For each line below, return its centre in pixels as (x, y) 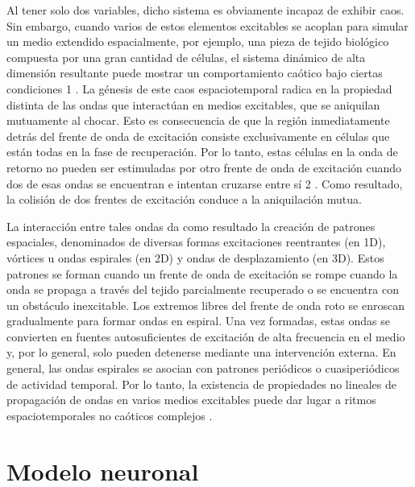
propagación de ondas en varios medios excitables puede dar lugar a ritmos (191, 400)
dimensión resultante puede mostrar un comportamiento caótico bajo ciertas (195, 73)
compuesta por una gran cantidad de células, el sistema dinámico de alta (186, 57)
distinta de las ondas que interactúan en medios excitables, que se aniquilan (193, 104)
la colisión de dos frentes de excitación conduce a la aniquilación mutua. (184, 199)
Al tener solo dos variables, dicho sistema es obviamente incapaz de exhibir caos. (205, 10)
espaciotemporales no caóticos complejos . (110, 415)
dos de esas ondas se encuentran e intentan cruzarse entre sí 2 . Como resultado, (205, 183)
